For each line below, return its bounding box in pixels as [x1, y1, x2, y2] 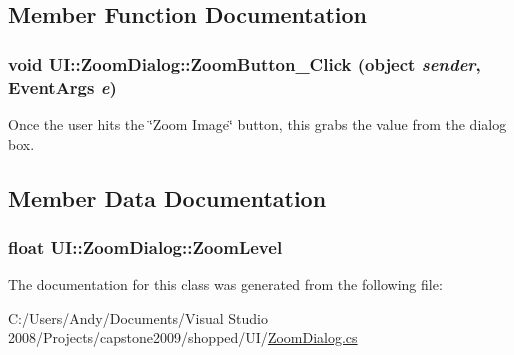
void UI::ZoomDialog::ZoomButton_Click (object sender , [8, 51, 481, 76]
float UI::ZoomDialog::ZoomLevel [8, 234, 283, 259]
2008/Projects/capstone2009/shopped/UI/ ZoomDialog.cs [8, 327, 358, 348]
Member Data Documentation [8, 182, 327, 213]
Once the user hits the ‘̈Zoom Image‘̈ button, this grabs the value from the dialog [8, 113, 507, 134]
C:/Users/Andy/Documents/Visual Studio [8, 307, 268, 328]
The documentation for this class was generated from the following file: [8, 274, 443, 295]
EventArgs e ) [8, 74, 117, 99]
